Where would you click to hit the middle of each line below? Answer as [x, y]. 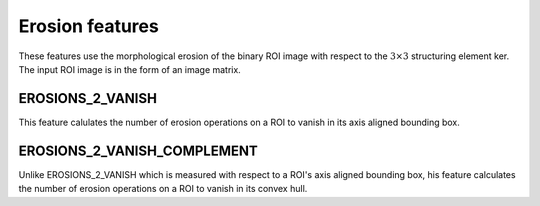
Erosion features [88, 26]
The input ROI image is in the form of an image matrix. [130, 69]
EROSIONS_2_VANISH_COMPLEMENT [138, 150]
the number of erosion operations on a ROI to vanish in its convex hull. [163, 189]
